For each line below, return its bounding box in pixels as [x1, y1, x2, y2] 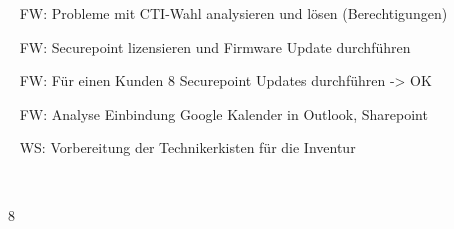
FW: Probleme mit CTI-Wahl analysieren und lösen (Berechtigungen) [19, 3, 448, 23]
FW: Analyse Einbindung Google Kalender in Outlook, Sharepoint [19, 103, 428, 124]
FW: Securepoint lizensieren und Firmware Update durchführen [19, 36, 411, 57]
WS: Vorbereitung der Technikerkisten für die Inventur [19, 137, 356, 158]
